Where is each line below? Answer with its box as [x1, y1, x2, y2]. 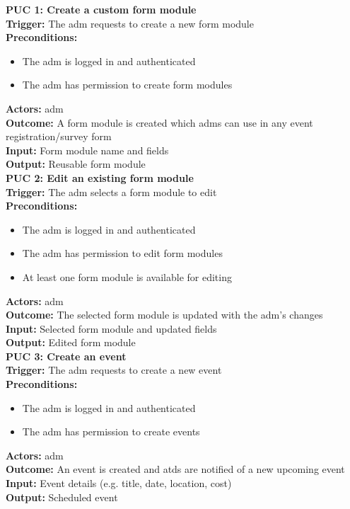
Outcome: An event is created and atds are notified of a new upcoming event [6, 462, 345, 476]
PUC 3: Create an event [6, 348, 127, 363]
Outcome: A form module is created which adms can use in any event [6, 115, 313, 130]
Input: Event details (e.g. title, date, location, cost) [6, 476, 232, 491]
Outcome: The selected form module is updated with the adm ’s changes [6, 307, 323, 322]
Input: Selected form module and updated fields [6, 321, 217, 336]
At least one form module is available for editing [22, 269, 232, 284]
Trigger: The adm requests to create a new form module [6, 16, 254, 30]
